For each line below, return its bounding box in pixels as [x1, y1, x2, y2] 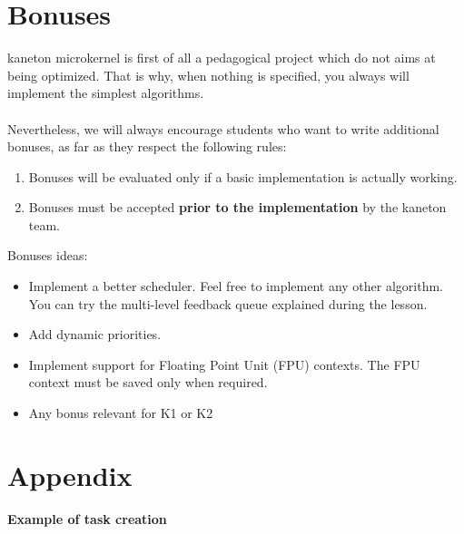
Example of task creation [7, 509, 167, 528]
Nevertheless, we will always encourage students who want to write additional [7, 119, 439, 138]
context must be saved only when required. [28, 373, 268, 392]
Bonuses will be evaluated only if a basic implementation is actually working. [28, 167, 458, 186]
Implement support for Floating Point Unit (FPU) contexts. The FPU [28, 354, 420, 374]
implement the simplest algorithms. [7, 83, 204, 102]
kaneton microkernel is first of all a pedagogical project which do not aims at [7, 48, 436, 67]
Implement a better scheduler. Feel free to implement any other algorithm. [28, 277, 444, 296]
